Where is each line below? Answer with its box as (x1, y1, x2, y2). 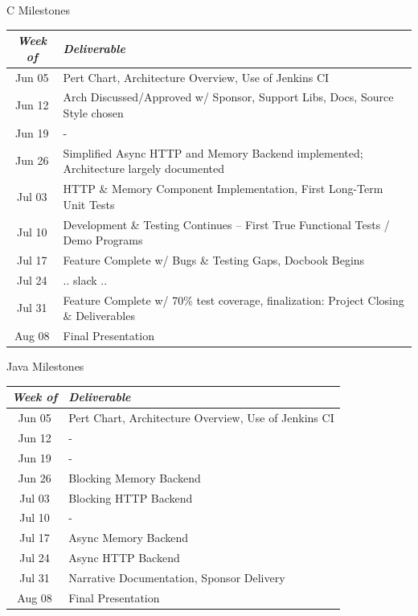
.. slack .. (63, 271, 108, 288)
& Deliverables (63, 307, 135, 324)
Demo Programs (63, 232, 143, 248)
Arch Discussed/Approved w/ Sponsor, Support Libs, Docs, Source (63, 88, 394, 105)
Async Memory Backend (68, 529, 189, 546)
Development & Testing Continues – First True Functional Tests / (63, 216, 390, 232)
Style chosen (63, 104, 124, 121)
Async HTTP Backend (68, 549, 180, 566)
